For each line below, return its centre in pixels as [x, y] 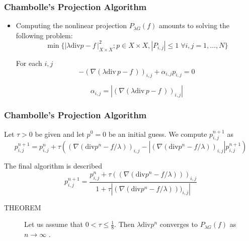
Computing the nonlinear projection [71, 25]
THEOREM [23, 207]
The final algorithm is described [53, 166]
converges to [179, 224]
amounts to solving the [194, 25]
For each [29, 63]
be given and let [60, 134]
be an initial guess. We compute [158, 134]
